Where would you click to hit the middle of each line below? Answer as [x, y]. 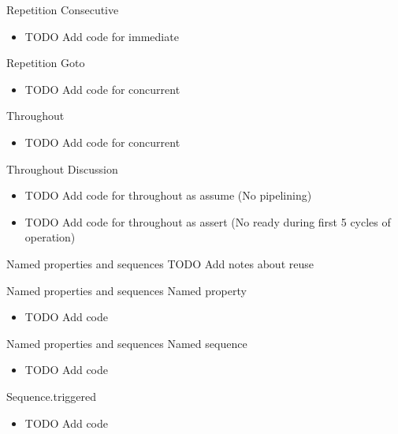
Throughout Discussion [62, 168]
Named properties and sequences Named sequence [127, 343]
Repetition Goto [46, 63]
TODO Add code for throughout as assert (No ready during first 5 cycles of [208, 221]
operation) [50, 237]
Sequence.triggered [52, 396]
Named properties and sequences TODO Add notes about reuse [160, 263]
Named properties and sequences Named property [126, 290]
